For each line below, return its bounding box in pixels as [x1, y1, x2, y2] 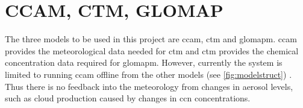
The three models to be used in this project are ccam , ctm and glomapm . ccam [5, 33, 297, 45]
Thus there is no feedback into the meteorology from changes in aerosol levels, [5, 80, 293, 92]
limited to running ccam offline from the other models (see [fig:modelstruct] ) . [5, 68, 292, 80]
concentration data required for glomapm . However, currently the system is [5, 56, 283, 69]
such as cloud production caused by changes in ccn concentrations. [5, 92, 251, 104]
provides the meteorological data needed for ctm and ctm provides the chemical [5, 44, 299, 57]
